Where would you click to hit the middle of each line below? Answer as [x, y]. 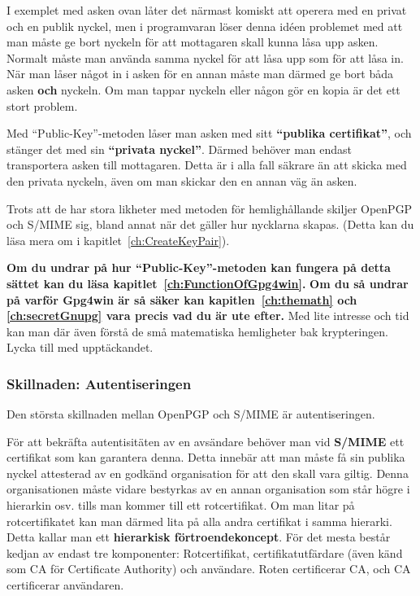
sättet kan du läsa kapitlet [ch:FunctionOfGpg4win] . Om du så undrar [208, 283]
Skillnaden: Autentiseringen [99, 383]
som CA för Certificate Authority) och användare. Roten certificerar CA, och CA [209, 569]
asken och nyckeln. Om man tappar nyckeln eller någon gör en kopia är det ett [204, 89]
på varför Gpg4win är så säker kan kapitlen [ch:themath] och [182, 299]
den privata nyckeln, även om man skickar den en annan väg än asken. [182, 180]
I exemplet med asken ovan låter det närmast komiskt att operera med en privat [207, 10]
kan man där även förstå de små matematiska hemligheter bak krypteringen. [197, 331]
